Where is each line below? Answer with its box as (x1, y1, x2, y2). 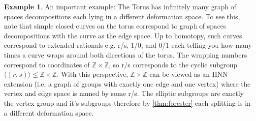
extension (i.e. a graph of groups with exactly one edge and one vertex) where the (4, 78, 251, 89)
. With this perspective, (57, 69, 128, 79)
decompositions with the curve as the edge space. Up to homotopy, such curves (4, 30, 242, 40)
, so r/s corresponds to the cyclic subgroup (109, 59, 238, 69)
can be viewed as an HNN (149, 69, 228, 79)
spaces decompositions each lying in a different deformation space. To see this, (4, 11, 240, 21)
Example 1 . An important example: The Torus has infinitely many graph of (4, 1, 236, 11)
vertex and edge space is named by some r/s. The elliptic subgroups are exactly (4, 88, 244, 98)
